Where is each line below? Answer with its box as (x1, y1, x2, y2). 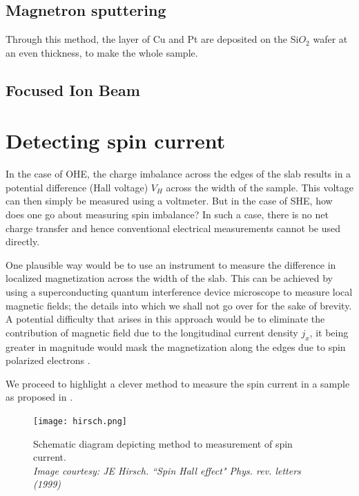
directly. (6, 234, 40, 249)
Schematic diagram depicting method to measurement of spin (33, 436, 293, 450)
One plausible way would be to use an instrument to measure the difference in (6, 257, 336, 271)
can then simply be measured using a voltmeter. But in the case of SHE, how (6, 193, 333, 208)
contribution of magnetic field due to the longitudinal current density (6, 325, 298, 339)
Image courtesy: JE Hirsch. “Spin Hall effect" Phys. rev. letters (33, 463, 301, 477)
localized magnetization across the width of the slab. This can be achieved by (6, 271, 333, 285)
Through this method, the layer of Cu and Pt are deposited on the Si (6, 32, 299, 46)
